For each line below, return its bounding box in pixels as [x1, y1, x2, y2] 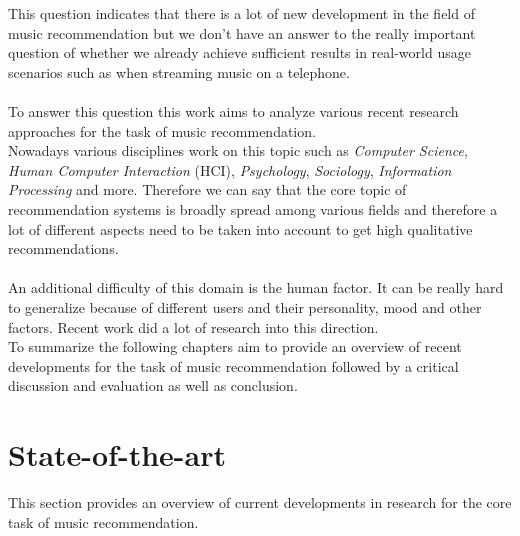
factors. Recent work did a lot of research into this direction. [8, 316, 379, 337]
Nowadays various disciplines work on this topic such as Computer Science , [8, 140, 468, 161]
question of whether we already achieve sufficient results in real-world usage [8, 42, 471, 63]
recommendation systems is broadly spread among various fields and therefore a [8, 198, 498, 219]
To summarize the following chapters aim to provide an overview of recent [8, 336, 462, 357]
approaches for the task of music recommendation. [8, 120, 316, 141]
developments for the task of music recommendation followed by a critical [8, 355, 459, 376]
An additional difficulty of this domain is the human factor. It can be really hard [8, 277, 504, 298]
